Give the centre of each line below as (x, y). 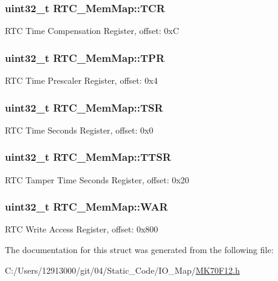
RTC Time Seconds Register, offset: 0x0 (79, 130)
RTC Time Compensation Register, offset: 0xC (92, 31)
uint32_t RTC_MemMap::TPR (85, 57)
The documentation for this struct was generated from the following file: (139, 250)
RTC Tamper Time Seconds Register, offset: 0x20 (97, 179)
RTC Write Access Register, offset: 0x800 (82, 229)
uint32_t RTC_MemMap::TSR (84, 107)
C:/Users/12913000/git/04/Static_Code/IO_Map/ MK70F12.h (122, 270)
